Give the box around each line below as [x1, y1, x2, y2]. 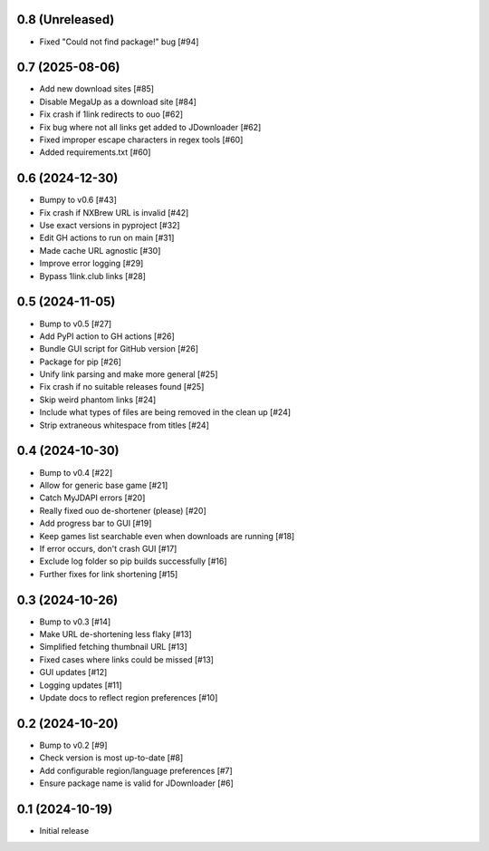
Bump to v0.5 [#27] [39, 318, 112, 329]
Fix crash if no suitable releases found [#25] [39, 382, 205, 392]
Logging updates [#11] [39, 680, 122, 691]
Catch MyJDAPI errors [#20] [39, 492, 146, 503]
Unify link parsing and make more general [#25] [39, 369, 218, 380]
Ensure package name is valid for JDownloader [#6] [39, 778, 235, 788]
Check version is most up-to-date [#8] [39, 752, 184, 763]
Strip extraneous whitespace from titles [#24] [39, 420, 210, 430]
